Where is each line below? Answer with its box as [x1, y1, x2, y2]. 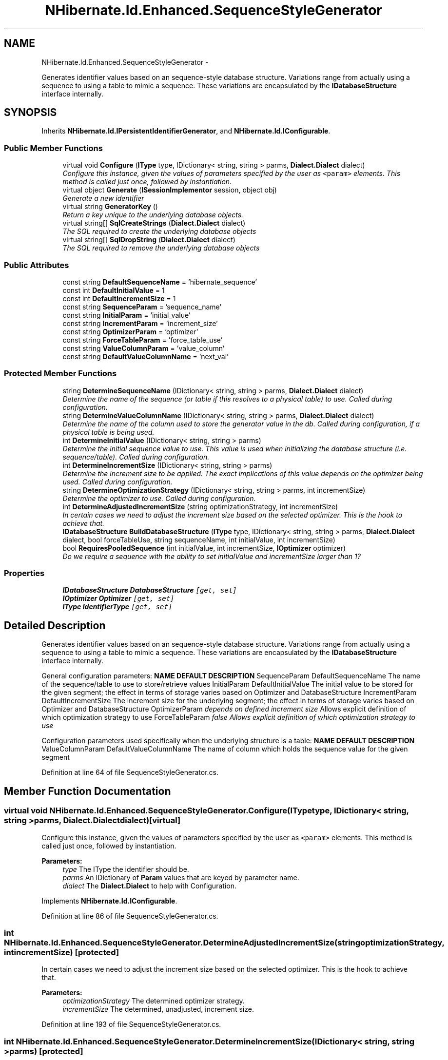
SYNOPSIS [4, 106, 57, 119]
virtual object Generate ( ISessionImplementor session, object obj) [62, 186, 277, 194]
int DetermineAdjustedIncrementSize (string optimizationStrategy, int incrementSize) [62, 502, 338, 511]
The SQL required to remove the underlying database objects [62, 244, 260, 252]
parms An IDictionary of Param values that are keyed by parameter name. [62, 873, 299, 882]
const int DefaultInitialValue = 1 [62, 286, 165, 294]
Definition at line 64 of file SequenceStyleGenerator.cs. [41, 768, 219, 777]
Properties [4, 568, 45, 578]
